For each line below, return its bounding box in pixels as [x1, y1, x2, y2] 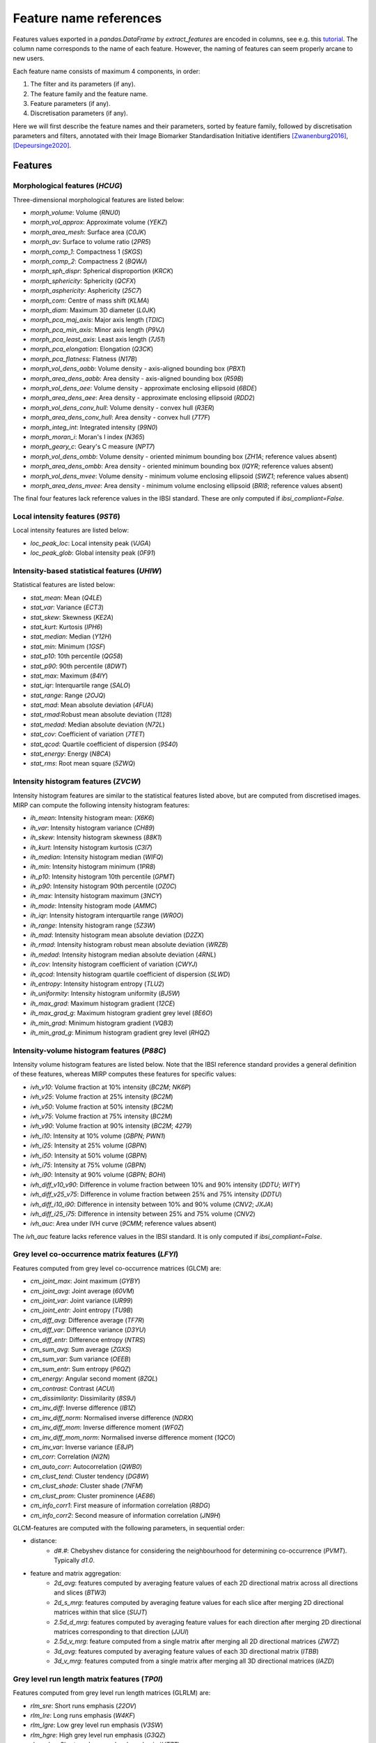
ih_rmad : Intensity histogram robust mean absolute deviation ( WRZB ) [30, 941, 229, 949]
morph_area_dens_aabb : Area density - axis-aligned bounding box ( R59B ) [30, 374, 244, 383]
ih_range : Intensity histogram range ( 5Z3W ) [30, 921, 156, 929]
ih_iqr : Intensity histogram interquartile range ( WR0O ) [30, 911, 184, 920]
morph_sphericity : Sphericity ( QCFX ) [30, 276, 136, 285]
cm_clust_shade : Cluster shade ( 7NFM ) [30, 1482, 143, 1490]
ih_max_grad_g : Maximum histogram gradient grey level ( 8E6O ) [30, 1009, 213, 1017]
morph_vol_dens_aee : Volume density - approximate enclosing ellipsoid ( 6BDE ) [30, 384, 258, 393]
